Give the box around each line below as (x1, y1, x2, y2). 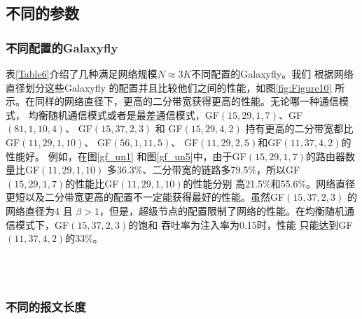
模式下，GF (15, 217, 69, 232)
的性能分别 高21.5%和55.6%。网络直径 (183, 176, 356, 190)
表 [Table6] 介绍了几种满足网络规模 (6, 66, 158, 80)
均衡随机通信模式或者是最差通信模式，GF (28, 107, 219, 122)
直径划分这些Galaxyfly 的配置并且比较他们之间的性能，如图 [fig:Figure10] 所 (6, 80, 345, 94)
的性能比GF (65, 176, 119, 190)
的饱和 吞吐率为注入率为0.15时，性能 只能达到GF (128, 217, 353, 232)
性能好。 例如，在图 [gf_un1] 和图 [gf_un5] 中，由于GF (6, 148, 246, 163)
